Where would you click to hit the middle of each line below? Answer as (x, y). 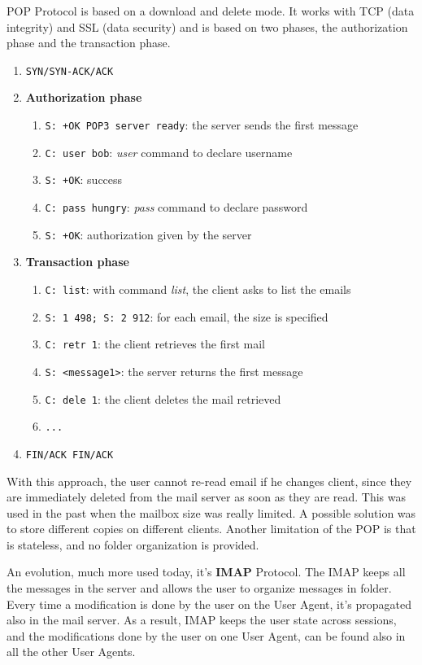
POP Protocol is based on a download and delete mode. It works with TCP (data (211, 11)
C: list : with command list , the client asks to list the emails (198, 289)
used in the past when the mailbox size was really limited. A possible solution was (211, 512)
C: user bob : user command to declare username (169, 152)
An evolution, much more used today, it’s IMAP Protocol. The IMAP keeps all (206, 572)
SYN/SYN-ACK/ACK (70, 71)
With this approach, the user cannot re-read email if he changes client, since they (209, 481)
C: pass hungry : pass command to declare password (176, 207)
